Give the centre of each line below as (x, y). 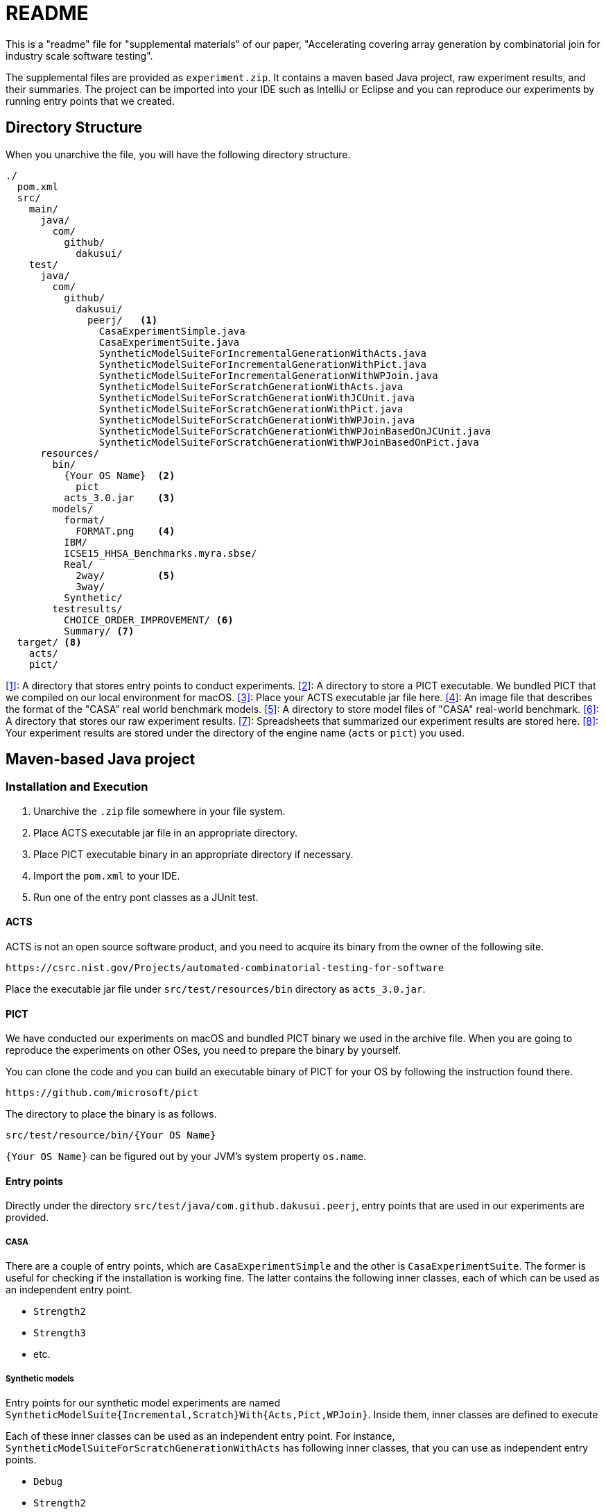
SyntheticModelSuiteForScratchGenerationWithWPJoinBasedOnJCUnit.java (295, 431)
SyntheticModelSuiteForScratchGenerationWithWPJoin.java (257, 420)
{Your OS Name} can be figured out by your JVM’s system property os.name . (186, 1157)
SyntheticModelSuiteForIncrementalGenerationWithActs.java (262, 353)
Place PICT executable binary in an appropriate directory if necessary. (193, 854)
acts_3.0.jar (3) (120, 497)
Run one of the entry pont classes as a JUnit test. (146, 897)
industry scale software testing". (79, 56)
